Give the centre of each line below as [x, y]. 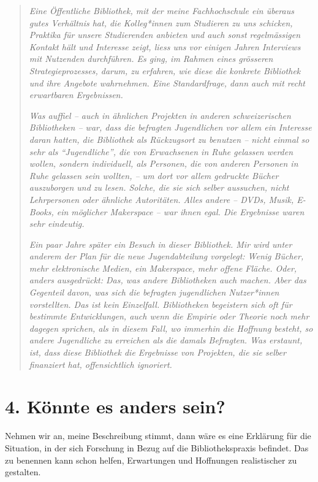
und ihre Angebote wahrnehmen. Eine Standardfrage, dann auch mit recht [167, 82]
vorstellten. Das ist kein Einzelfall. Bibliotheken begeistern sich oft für [161, 304]
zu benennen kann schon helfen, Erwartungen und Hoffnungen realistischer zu [151, 460]
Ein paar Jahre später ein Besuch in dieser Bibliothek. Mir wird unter [161, 244]
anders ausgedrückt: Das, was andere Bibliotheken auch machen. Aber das [168, 280]
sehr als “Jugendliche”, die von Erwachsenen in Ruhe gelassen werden [161, 151]
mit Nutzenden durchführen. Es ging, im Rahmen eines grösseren [151, 59]
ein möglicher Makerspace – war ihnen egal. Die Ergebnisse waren [180, 211]
